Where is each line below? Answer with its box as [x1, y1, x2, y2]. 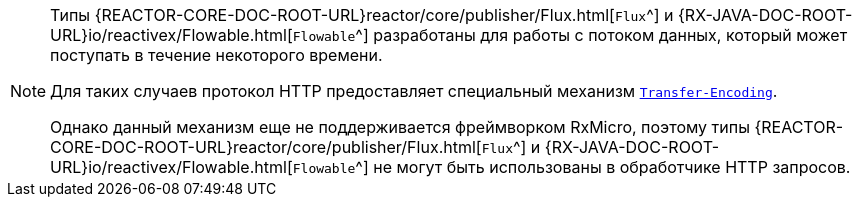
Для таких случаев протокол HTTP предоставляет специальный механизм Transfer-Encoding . [50, 81, 778, 101]
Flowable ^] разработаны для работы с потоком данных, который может [292, 25, 848, 45]
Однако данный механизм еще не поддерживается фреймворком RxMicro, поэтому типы [50, 117, 750, 137]
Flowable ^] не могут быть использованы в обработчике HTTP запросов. [292, 157, 851, 177]
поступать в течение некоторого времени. [50, 45, 383, 65]
